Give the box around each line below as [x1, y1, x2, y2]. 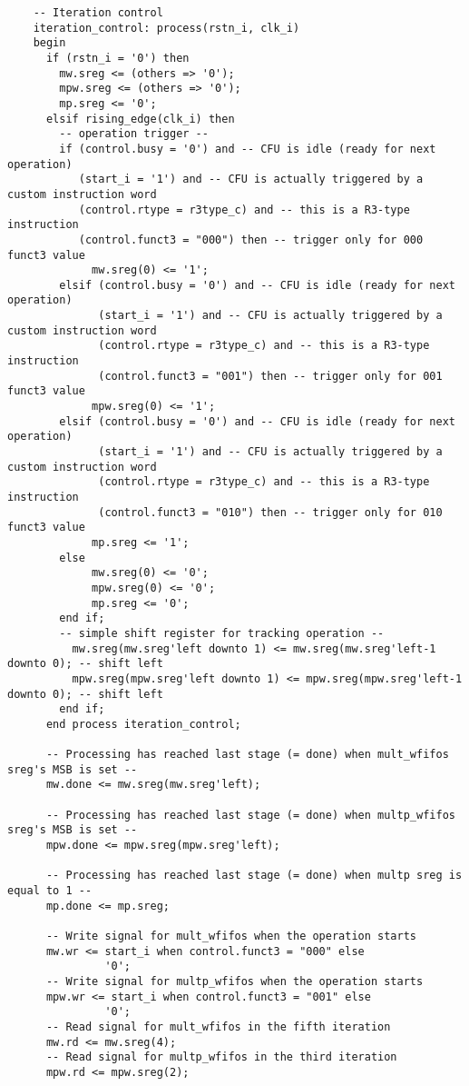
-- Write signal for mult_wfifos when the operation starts [45, 930, 417, 943]
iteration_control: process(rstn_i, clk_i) [33, 21, 300, 35]
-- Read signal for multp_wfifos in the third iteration [45, 1051, 397, 1064]
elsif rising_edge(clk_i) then [45, 112, 235, 125]
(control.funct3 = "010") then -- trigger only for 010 [98, 505, 443, 519]
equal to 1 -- [7, 884, 93, 898]
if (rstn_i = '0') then [45, 51, 190, 65]
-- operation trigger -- [59, 127, 209, 141]
